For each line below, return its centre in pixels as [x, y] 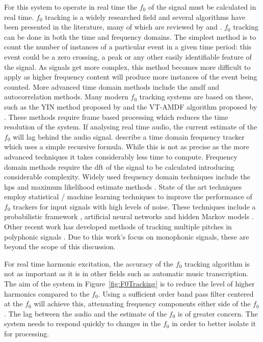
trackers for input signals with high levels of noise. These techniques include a [134, 206]
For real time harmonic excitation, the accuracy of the [89, 263]
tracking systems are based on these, [196, 97]
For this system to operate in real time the [71, 7]
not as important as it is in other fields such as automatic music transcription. [126, 273]
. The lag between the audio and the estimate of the [85, 313]
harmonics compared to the [47, 293]
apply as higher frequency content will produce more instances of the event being [131, 77]
